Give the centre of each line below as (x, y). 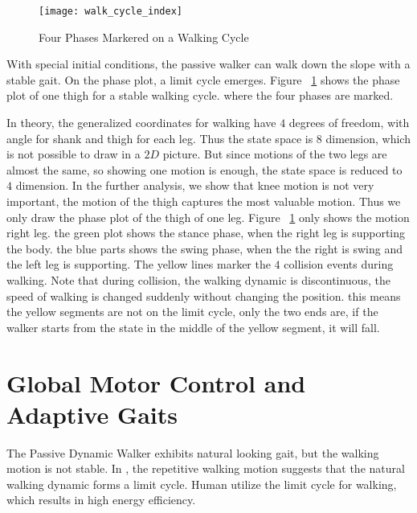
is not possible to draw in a (74, 154)
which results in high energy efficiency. (101, 500)
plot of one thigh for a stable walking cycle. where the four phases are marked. (200, 95)
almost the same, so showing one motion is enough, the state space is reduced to (204, 169)
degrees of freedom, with (349, 123)
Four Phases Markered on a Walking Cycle (144, 37)
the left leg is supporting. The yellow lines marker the (139, 264)
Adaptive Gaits (92, 414)
